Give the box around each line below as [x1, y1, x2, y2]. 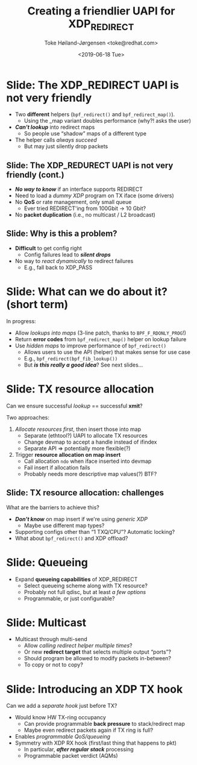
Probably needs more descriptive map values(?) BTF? [23, 470, 157, 477]
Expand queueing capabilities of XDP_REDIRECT [14, 575, 138, 583]
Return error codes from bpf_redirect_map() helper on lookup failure [14, 335, 187, 342]
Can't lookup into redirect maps [14, 123, 95, 131]
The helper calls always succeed [14, 137, 98, 144]
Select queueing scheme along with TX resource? [23, 582, 148, 589]
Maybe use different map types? [23, 522, 105, 529]
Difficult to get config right [14, 244, 83, 252]
